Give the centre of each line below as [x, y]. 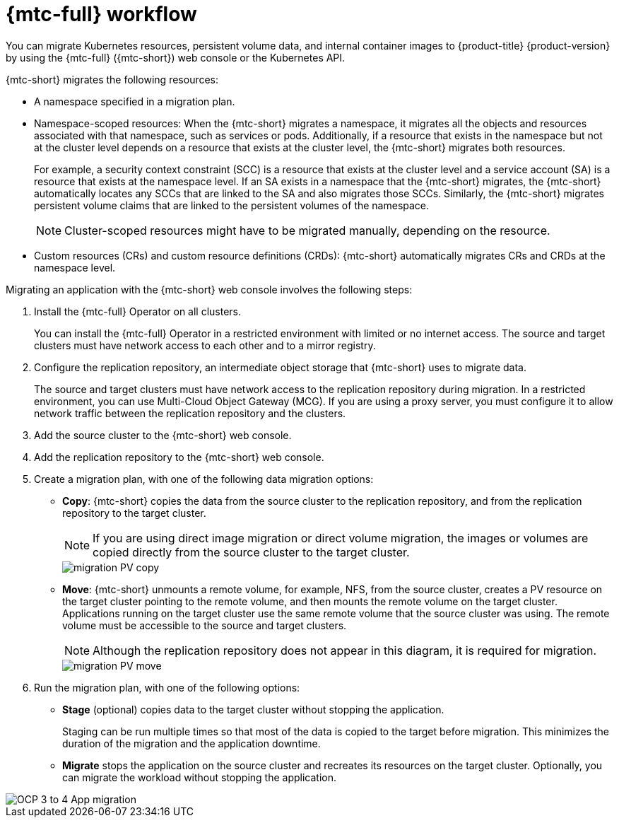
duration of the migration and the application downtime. [191, 743]
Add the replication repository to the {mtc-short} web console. [179, 457]
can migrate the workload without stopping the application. [200, 777]
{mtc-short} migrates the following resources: [112, 79]
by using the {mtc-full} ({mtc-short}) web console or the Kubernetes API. [176, 57]
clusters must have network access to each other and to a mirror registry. [205, 345]
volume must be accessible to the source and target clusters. [205, 625]
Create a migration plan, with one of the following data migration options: [204, 479]
